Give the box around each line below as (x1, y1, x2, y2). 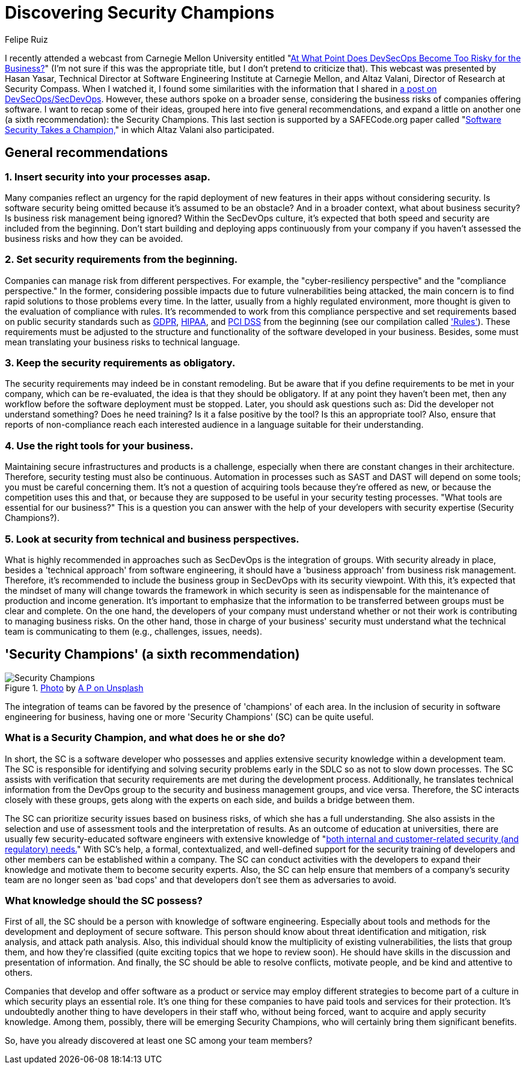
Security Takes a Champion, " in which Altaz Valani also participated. (5, 124, 275, 135)
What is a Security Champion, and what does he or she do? (5, 732, 286, 744)
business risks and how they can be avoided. (5, 233, 183, 244)
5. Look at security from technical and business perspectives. (5, 532, 299, 545)
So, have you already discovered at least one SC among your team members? (5, 1035, 313, 1046)
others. (5, 967, 33, 978)
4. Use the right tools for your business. (5, 439, 194, 452)
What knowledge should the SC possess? (5, 894, 203, 907)
